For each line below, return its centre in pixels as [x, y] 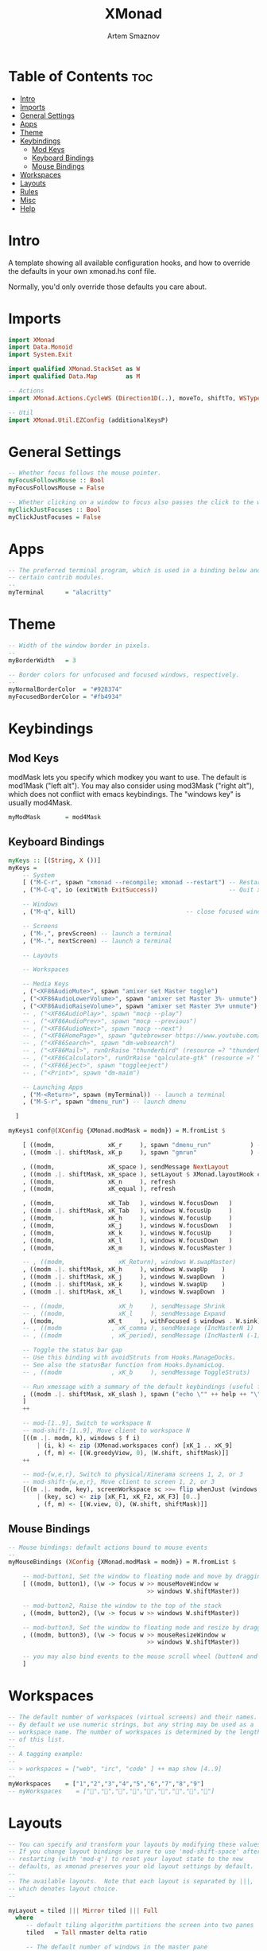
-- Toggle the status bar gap [73, 1350]
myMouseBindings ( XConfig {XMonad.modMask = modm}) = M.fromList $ [122, 1562]
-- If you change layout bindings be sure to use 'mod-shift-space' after [135, 1851]
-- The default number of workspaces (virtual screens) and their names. [133, 1717]
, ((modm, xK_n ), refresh [99, 1182]
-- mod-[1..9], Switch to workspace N [87, 1423]
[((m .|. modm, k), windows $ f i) [81, 1438]
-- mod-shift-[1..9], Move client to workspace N [106, 1431]
